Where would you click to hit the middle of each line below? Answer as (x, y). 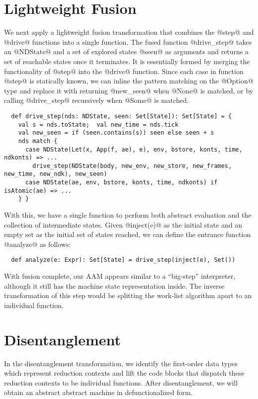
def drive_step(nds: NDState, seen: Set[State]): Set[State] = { (122, 116)
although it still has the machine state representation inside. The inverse (114, 285)
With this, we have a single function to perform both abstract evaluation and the (128, 215)
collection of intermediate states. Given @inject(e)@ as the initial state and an (123, 224)
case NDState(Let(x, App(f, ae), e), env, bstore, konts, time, (134, 149)
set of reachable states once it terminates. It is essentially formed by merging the (127, 61)
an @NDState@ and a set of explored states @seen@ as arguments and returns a (127, 51)
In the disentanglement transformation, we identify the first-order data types (121, 363)
